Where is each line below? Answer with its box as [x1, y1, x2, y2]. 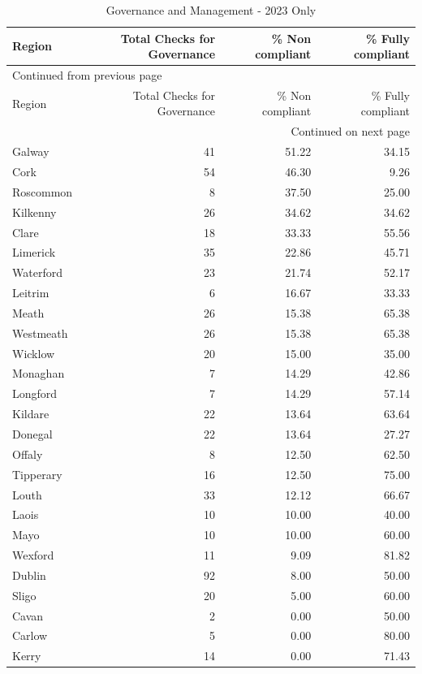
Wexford [12, 547, 54, 564]
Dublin [12, 566, 46, 583]
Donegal [12, 425, 53, 442]
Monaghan [12, 365, 65, 382]
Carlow [12, 627, 48, 644]
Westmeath [12, 324, 68, 341]
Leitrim [12, 284, 50, 301]
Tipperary [12, 465, 62, 482]
